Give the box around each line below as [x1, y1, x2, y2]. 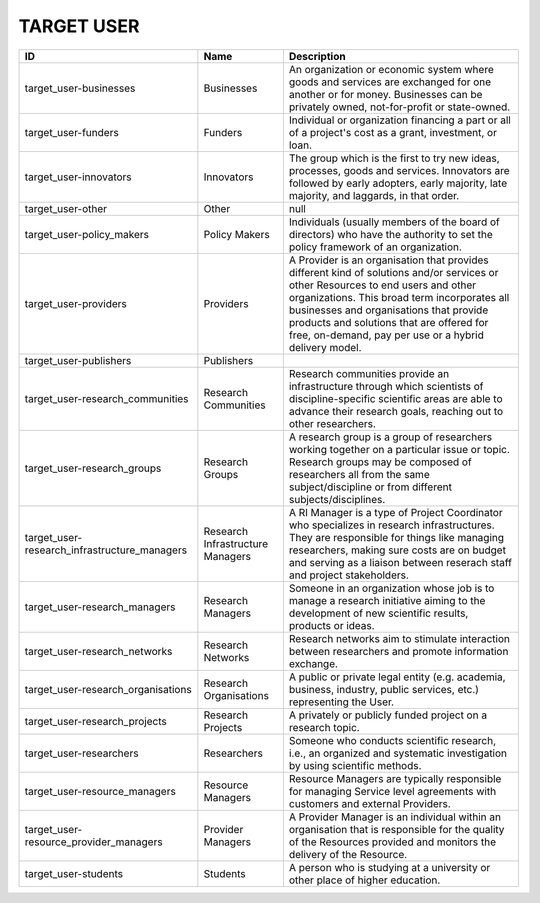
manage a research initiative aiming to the [288, 593, 486, 607]
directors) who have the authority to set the [288, 227, 494, 241]
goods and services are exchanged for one [288, 75, 492, 89]
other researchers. [288, 416, 377, 430]
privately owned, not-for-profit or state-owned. [288, 100, 511, 114]
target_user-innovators [24, 170, 132, 184]
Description [288, 49, 346, 63]
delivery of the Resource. [288, 847, 408, 861]
